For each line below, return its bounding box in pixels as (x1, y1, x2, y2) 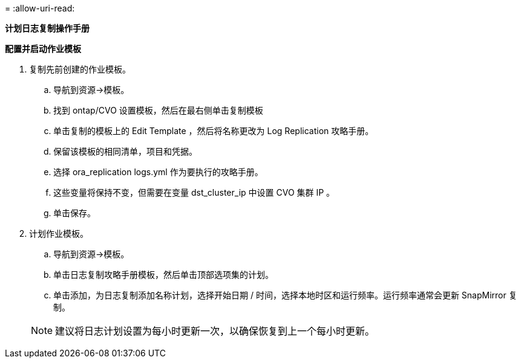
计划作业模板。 (29, 228, 88, 239)
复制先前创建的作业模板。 (29, 64, 131, 74)
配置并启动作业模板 (5, 43, 81, 54)
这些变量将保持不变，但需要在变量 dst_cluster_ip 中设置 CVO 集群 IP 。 (53, 187, 335, 198)
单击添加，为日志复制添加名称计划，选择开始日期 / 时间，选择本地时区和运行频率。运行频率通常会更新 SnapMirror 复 (53, 290, 517, 300)
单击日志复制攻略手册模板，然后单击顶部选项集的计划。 (53, 269, 274, 280)
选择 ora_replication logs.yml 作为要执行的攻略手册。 (53, 167, 263, 177)
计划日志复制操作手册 (5, 23, 90, 33)
